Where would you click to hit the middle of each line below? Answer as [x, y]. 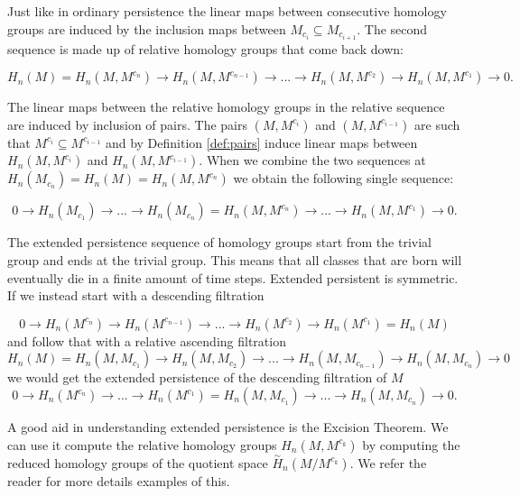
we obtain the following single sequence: [344, 178]
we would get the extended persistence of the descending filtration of [197, 377]
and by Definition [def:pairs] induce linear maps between [261, 142]
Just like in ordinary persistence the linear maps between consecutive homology [227, 11]
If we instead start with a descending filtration [136, 295]
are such [437, 124]
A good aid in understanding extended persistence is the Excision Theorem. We [228, 427]
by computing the [411, 444]
